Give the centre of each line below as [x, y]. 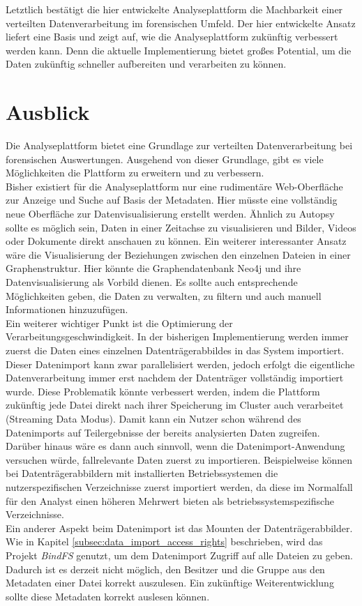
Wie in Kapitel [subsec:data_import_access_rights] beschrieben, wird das [164, 541]
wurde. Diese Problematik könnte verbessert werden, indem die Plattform [163, 391]
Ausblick [48, 112]
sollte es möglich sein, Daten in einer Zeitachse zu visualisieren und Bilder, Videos [181, 227]
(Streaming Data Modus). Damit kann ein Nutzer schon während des [153, 418]
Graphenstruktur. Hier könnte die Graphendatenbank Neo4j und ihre [153, 268]
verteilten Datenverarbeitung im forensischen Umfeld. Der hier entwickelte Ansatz [181, 23]
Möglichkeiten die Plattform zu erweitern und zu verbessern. [135, 173]
